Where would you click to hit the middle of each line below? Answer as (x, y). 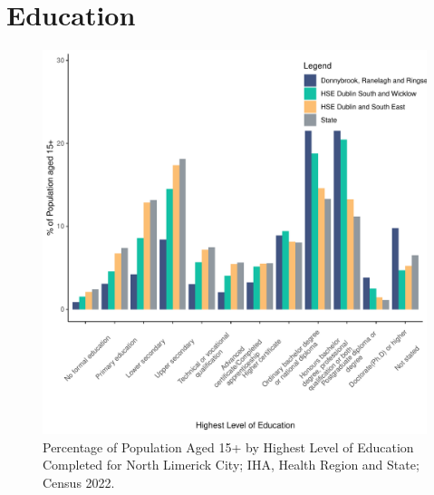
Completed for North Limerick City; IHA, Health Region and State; (231, 465)
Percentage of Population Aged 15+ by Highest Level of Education (228, 446)
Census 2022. (79, 482)
